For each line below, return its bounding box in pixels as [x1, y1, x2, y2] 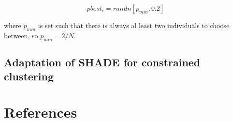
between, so [4, 30, 38, 40]
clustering [4, 69, 54, 84]
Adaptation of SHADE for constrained [4, 54, 201, 69]
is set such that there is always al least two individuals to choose [38, 20, 230, 30]
